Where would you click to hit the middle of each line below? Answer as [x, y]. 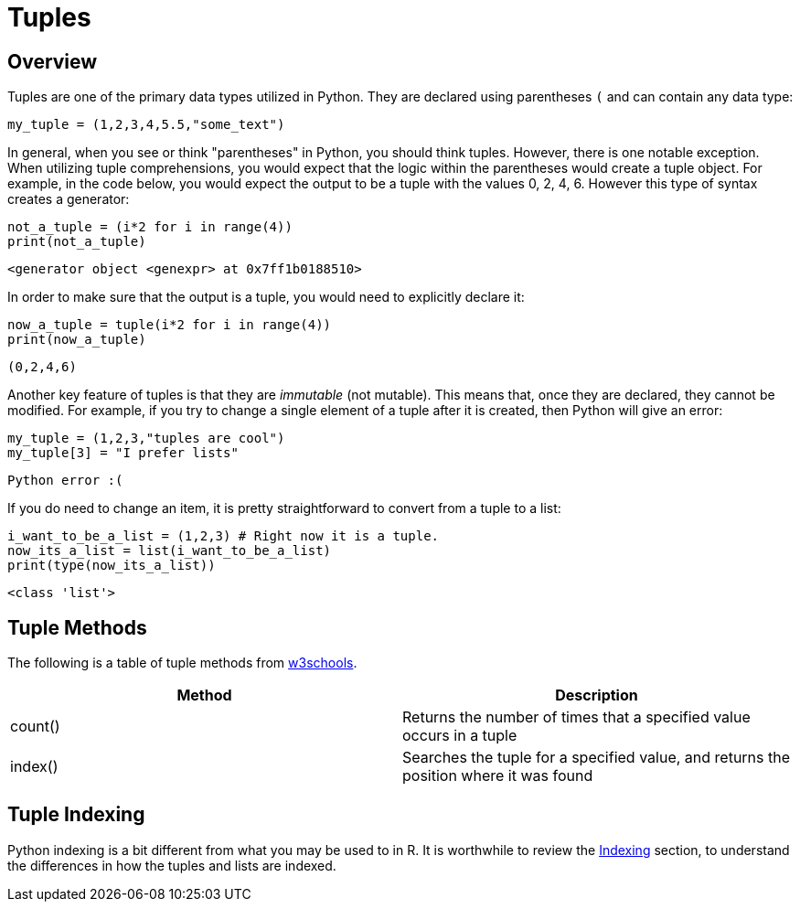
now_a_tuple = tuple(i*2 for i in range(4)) [170, 325]
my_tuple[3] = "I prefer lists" [123, 453]
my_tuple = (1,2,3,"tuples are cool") [146, 438]
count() [35, 727]
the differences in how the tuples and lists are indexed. [172, 865]
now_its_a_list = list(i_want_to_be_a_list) [170, 551]
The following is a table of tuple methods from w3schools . [182, 663]
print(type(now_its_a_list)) [112, 566]
